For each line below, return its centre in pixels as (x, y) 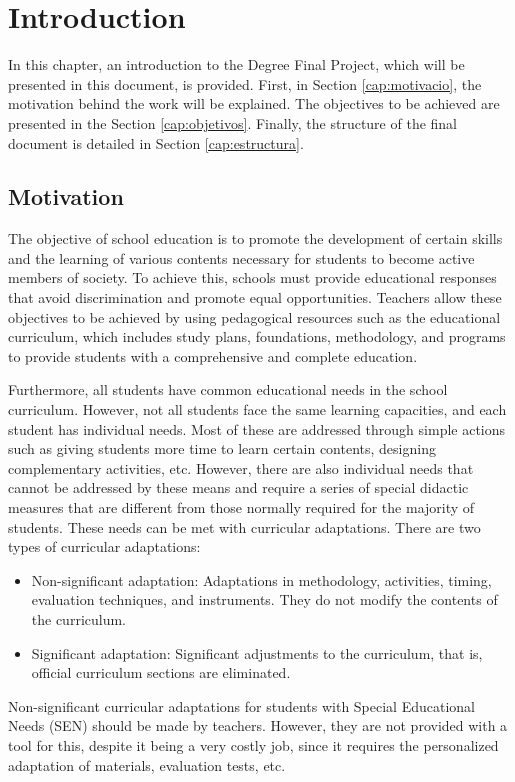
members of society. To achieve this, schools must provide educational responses (252, 277)
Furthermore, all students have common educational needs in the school (228, 389)
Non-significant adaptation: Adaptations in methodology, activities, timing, (261, 579)
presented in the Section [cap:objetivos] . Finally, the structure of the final (232, 122)
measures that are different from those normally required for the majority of (241, 507)
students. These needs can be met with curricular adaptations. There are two (244, 526)
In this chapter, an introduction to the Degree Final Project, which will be (236, 64)
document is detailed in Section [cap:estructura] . (156, 142)
